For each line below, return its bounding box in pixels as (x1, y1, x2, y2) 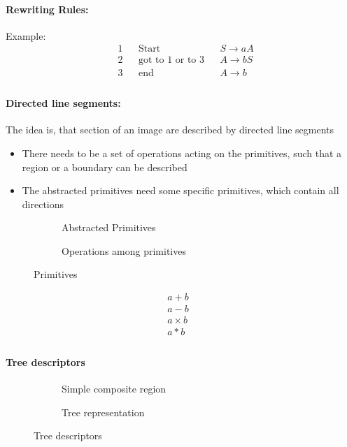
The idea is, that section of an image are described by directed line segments (6, 122, 334, 137)
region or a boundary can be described (22, 159, 187, 174)
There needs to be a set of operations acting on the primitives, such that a (22, 145, 342, 160)
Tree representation (62, 404, 145, 419)
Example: (6, 28, 46, 43)
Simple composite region (62, 381, 167, 396)
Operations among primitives (62, 243, 186, 258)
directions (22, 196, 64, 211)
